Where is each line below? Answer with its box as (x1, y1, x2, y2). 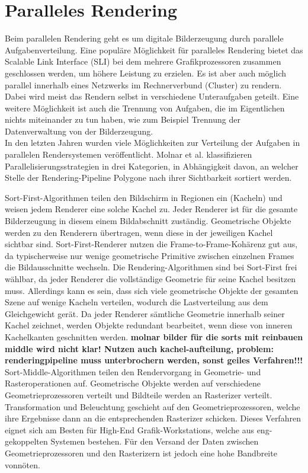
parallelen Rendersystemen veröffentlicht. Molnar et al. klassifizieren (5, 148, 252, 161)
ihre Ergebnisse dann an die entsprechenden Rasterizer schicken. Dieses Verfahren (5, 412, 301, 424)
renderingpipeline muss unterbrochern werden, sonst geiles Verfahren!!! (5, 354, 303, 366)
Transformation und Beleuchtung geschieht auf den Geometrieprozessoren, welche (5, 400, 300, 413)
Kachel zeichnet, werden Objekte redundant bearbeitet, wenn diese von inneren (5, 319, 293, 331)
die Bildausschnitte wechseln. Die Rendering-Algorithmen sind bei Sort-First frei (5, 261, 297, 273)
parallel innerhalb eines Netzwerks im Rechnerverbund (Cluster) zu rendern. (5, 78, 282, 91)
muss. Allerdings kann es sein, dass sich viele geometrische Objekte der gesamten (5, 284, 299, 296)
